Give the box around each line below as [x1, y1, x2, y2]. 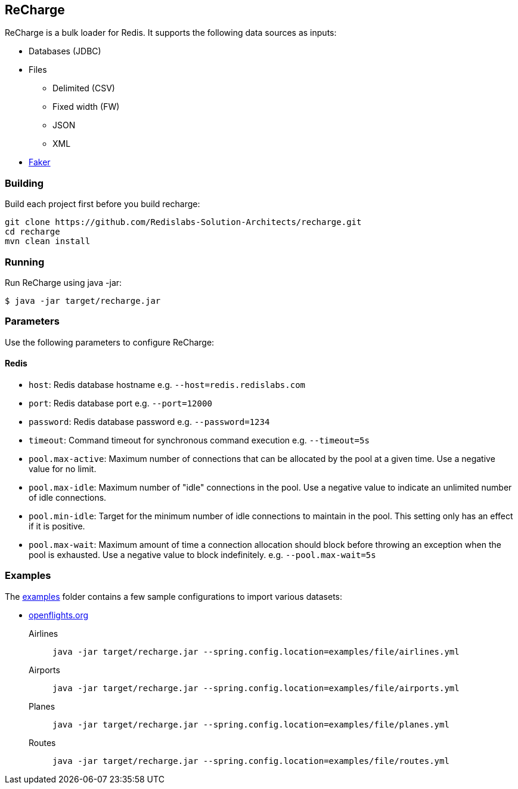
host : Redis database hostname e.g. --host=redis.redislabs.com [29, 379, 305, 390]
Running [5, 255, 45, 268]
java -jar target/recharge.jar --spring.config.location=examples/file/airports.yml [52, 683, 460, 693]
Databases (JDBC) [29, 46, 101, 57]
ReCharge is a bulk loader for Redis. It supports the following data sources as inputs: [5, 27, 337, 38]
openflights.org [29, 609, 89, 620]
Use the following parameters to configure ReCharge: [5, 337, 215, 347]
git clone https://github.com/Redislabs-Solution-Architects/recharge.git [5, 217, 362, 227]
